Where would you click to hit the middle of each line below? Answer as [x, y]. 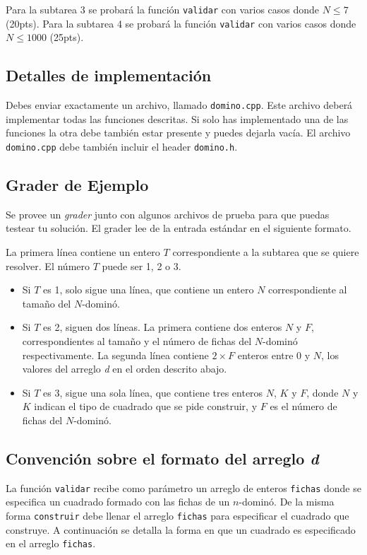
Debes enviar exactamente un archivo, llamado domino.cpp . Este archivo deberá [179, 105]
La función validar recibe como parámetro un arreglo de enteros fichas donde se [183, 487]
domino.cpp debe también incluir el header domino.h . [122, 146]
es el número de [303, 406]
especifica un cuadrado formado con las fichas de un [118, 502]
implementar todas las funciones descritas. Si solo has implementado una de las [177, 118]
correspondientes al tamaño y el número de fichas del [137, 340]
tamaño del [47, 303]
